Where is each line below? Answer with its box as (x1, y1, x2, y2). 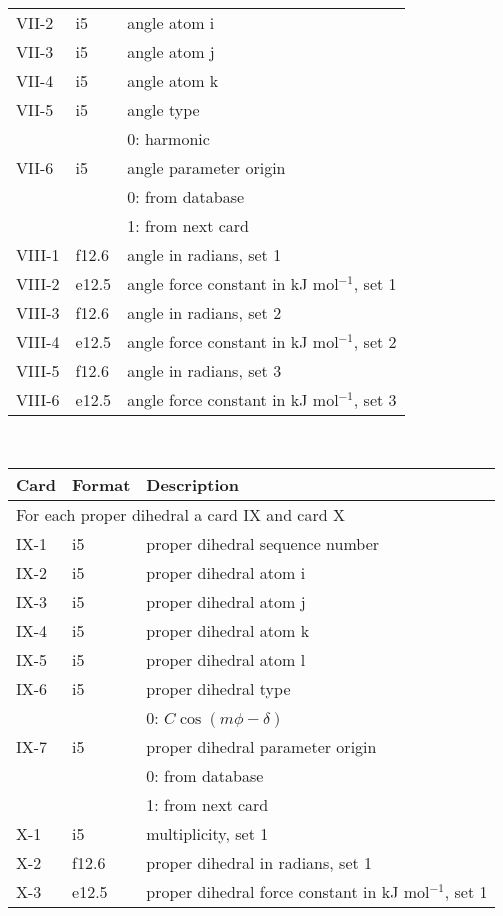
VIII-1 (16, 243, 60, 266)
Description (146, 472, 239, 496)
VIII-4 (16, 330, 60, 353)
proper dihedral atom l (146, 647, 306, 671)
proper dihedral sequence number (146, 531, 380, 555)
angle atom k (127, 69, 219, 92)
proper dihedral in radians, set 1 (146, 850, 373, 874)
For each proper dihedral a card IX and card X (16, 502, 345, 526)
